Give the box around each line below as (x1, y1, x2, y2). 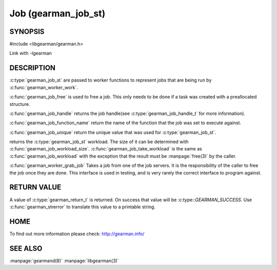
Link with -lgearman (9, 50, 52, 56)
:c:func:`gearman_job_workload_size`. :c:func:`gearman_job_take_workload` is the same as (9, 146, 202, 152)
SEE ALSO (9, 244, 43, 253)
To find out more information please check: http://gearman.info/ (9, 230, 145, 237)
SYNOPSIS (9, 27, 45, 36)
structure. (9, 101, 30, 107)
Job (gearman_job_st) (9, 8, 106, 19)
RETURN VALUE (9, 183, 62, 192)
